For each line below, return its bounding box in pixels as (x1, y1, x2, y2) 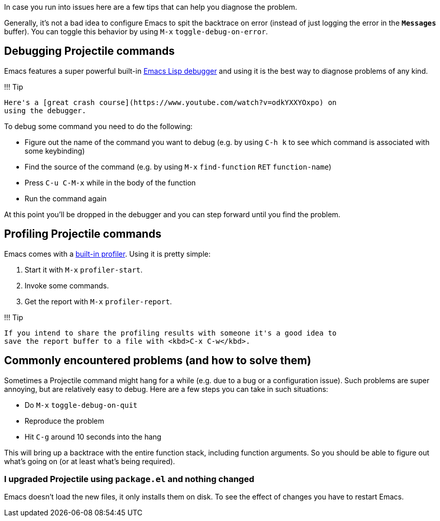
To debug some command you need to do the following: (4, 121, 193, 131)
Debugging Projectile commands (4, 45, 175, 58)
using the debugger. (4, 106, 87, 115)
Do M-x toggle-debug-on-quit (25, 400, 138, 409)
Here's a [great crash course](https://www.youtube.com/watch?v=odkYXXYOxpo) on (4, 98, 337, 107)
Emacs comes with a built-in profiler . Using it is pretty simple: (4, 249, 211, 258)
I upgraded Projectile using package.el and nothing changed (4, 473, 255, 484)
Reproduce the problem (25, 416, 104, 425)
